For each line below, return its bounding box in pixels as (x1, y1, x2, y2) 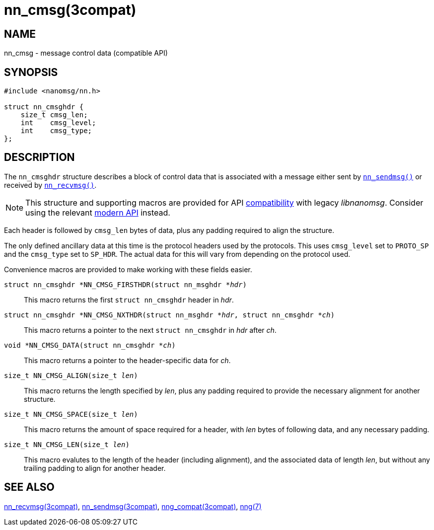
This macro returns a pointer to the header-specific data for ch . (24, 356, 231, 365)
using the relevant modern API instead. (25, 207, 170, 218)
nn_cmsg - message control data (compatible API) (4, 49, 168, 58)
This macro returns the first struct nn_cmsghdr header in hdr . (24, 295, 234, 304)
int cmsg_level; (20, 119, 96, 127)
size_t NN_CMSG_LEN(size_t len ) (4, 440, 130, 449)
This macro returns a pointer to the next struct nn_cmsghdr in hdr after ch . (24, 325, 277, 334)
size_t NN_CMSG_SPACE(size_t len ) (4, 410, 138, 418)
